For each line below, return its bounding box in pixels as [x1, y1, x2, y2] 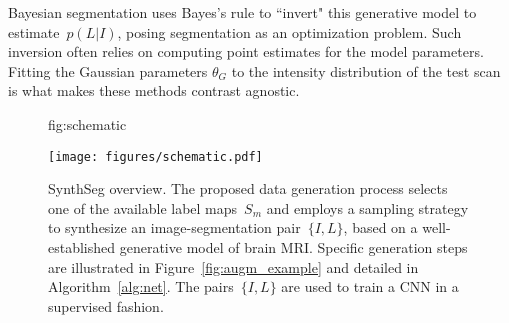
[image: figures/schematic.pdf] [48, 149, 263, 164]
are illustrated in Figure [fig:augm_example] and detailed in [48, 256, 419, 277]
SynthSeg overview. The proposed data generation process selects [48, 178, 448, 199]
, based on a [343, 217, 418, 238]
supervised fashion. [48, 295, 164, 316]
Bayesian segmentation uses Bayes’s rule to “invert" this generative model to [8, 2, 477, 22]
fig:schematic [48, 113, 127, 134]
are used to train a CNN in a [281, 276, 459, 297]
